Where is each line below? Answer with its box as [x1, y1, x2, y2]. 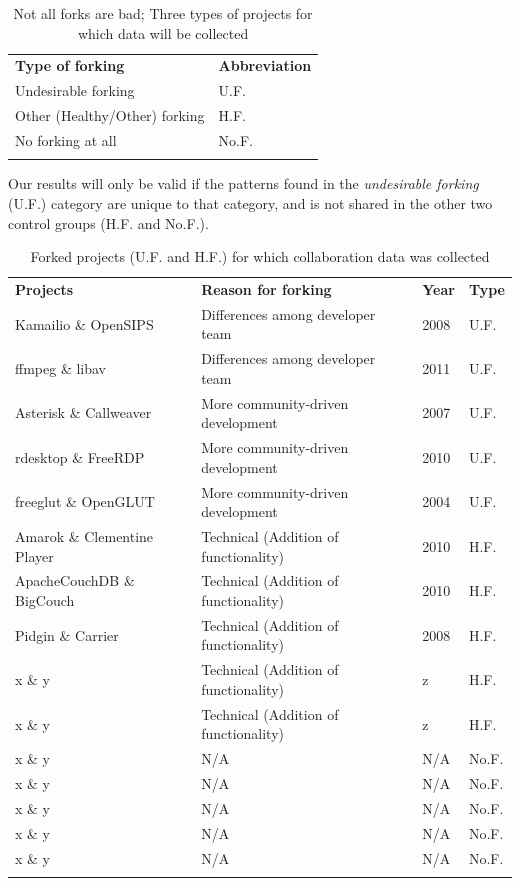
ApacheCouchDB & [15, 570, 135, 591]
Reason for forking [201, 278, 332, 299]
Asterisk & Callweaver [15, 402, 152, 423]
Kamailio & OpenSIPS [15, 313, 154, 334]
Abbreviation [218, 55, 312, 76]
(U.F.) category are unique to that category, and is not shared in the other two [8, 192, 493, 213]
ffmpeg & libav [15, 358, 106, 379]
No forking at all [15, 129, 117, 150]
